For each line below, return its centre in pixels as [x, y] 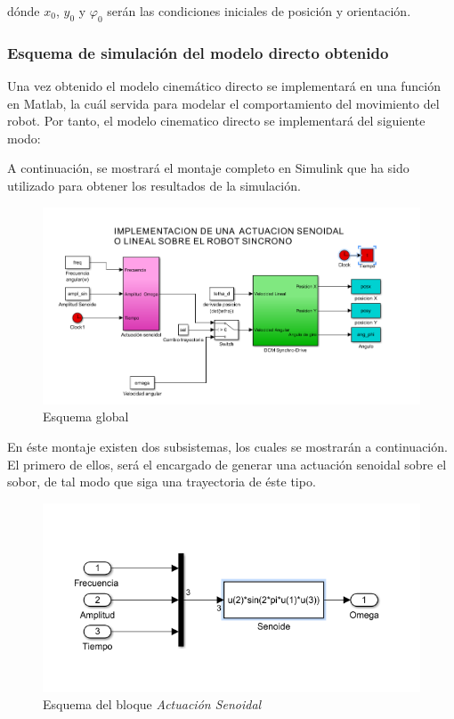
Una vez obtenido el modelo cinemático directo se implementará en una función [224, 86]
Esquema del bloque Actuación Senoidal [152, 704]
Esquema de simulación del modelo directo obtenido [198, 52]
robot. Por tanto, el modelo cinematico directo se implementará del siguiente [216, 121]
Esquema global [86, 417]
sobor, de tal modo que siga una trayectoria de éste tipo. [162, 482]
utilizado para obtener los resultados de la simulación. [154, 185]
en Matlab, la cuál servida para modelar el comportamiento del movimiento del [223, 103]
